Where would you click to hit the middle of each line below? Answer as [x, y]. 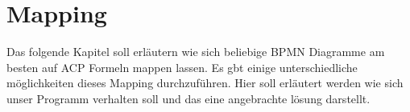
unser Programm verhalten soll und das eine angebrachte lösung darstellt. [188, 98]
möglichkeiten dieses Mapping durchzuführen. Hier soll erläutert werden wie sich [205, 83]
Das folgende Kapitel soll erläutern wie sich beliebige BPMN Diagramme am [196, 52]
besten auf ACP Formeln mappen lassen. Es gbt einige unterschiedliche [182, 67]
